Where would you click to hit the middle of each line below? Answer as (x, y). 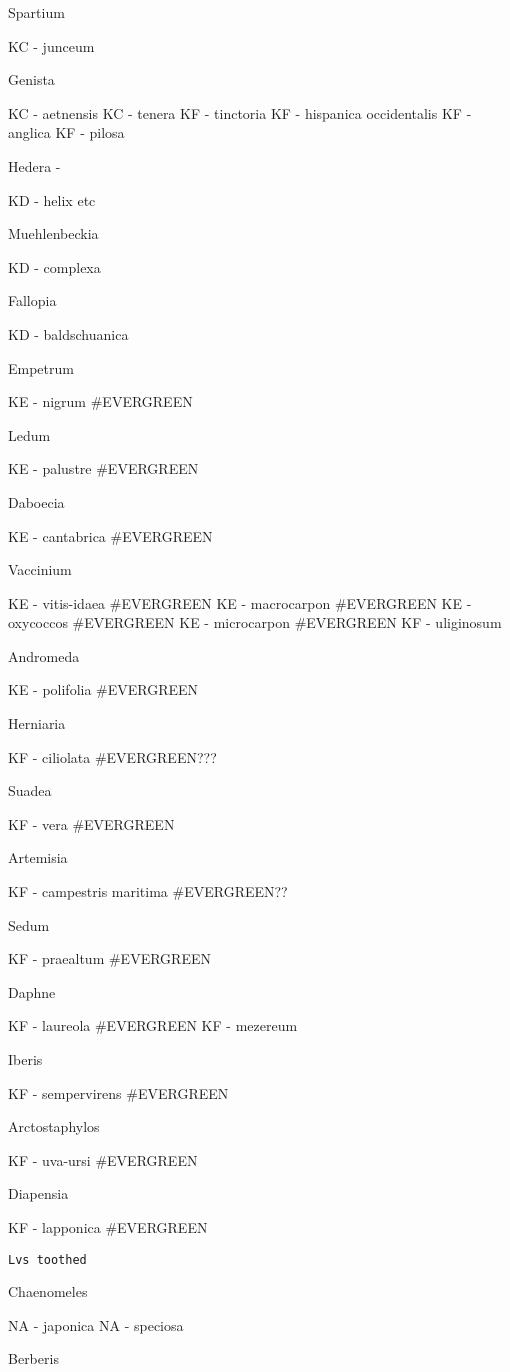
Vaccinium (40, 569)
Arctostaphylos (54, 1126)
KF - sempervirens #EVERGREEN (118, 1092)
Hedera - (34, 165)
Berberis (33, 1358)
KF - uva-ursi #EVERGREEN (103, 1159)
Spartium (36, 12)
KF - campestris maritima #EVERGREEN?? (148, 891)
